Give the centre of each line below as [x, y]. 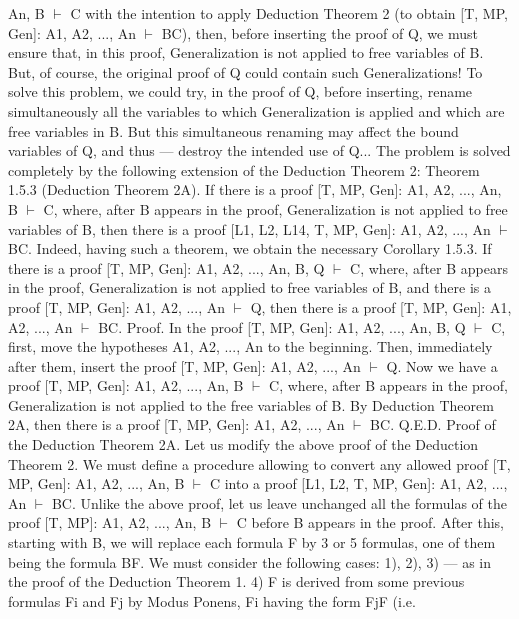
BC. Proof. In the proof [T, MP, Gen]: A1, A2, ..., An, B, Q [282, 326]
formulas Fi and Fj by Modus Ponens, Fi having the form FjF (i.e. [212, 600]
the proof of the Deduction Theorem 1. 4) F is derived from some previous [236, 581]
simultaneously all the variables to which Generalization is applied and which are [256, 110]
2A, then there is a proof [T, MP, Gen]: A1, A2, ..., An [176, 424]
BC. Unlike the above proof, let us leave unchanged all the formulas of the [279, 502]
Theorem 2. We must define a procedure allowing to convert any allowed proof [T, [259, 463]
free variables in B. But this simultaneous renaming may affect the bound [233, 130]
